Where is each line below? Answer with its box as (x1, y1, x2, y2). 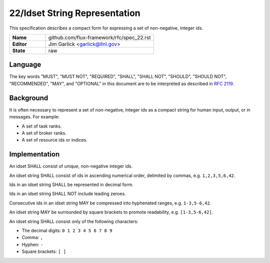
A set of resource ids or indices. (21, 137, 87, 143)
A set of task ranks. (21, 123, 62, 129)
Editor (12, 40, 27, 47)
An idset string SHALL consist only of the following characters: (9, 218, 138, 224)
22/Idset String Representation (9, 7, 141, 18)
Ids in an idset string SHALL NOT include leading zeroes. (9, 190, 126, 197)
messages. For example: (9, 114, 60, 120)
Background (9, 93, 48, 102)
